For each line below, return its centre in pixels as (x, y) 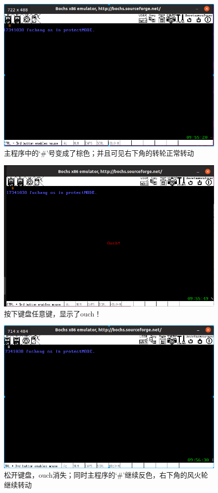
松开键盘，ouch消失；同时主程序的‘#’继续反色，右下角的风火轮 (106, 475)
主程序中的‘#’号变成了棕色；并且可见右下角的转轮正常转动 (99, 153)
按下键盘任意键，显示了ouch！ (53, 313)
